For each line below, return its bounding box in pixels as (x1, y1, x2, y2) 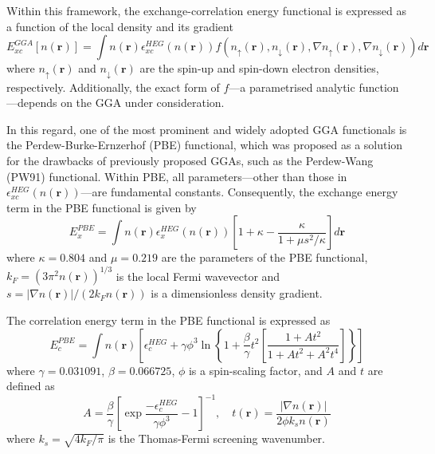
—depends (6, 94, 57, 111)
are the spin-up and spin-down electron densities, (139, 60, 379, 77)
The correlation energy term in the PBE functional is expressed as (6, 312, 331, 329)
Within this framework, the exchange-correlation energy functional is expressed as (6, 2, 406, 18)
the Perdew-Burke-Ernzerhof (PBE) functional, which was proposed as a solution (6, 136, 403, 153)
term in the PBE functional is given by (6, 199, 197, 215)
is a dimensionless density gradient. (151, 285, 323, 302)
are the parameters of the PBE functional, (161, 249, 368, 266)
